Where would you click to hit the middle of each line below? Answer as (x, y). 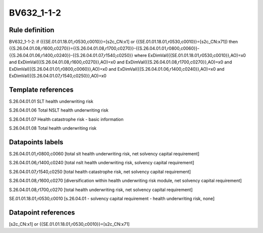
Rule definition (32, 30)
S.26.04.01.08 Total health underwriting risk (53, 128)
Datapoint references (42, 212)
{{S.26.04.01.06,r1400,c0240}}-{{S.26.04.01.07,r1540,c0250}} (71, 55)
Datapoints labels (36, 142)
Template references (41, 89)
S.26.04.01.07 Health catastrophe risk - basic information (66, 119)
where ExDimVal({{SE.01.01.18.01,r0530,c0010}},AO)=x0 (190, 55)
